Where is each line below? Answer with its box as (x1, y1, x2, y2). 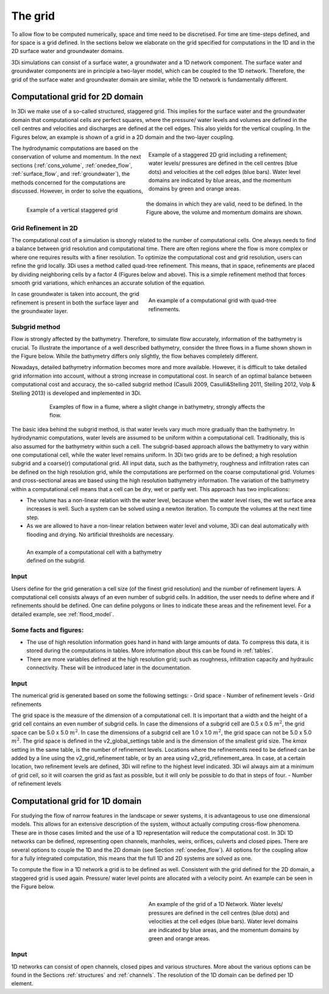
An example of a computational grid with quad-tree (148, 297, 277, 304)
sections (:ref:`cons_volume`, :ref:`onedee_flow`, (11, 162, 133, 169)
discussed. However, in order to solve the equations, (11, 187, 143, 195)
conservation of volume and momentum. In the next (11, 153, 141, 160)
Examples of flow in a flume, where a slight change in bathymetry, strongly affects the (49, 403, 265, 411)
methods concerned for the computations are (11, 179, 126, 186)
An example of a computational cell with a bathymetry (26, 548, 162, 555)
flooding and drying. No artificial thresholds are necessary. (26, 531, 174, 538)
